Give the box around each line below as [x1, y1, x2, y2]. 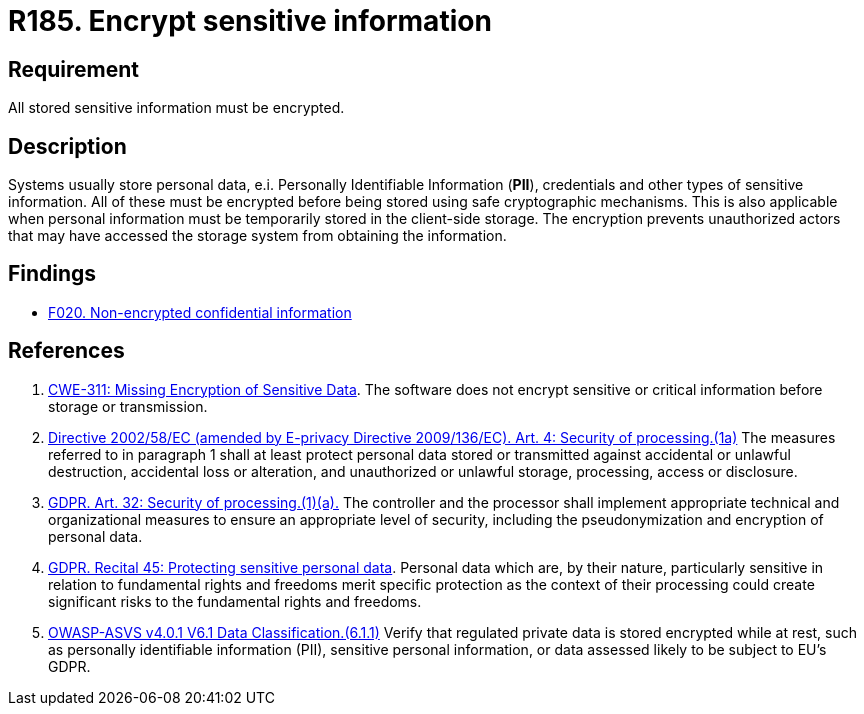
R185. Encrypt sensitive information [8, 4, 492, 38]
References [8, 338, 125, 364]
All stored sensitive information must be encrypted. [8, 99, 345, 117]
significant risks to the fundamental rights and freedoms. [48, 592, 422, 610]
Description [8, 133, 127, 159]
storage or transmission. [48, 397, 208, 415]
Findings [8, 261, 97, 287]
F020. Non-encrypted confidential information [48, 303, 352, 321]
